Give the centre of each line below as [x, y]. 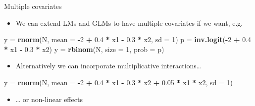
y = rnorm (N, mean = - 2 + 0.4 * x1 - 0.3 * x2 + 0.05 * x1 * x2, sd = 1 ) [118, 82]
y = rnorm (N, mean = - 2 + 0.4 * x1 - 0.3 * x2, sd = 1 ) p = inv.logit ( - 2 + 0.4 [128, 39]
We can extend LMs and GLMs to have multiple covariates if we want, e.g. [129, 23]
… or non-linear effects [49, 99]
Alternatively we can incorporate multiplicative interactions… [108, 66]
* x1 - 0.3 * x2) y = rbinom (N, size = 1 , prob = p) [84, 49]
